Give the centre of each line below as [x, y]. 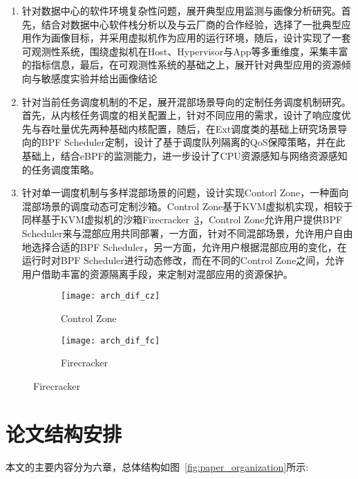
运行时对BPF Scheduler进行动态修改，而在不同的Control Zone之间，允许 [183, 260]
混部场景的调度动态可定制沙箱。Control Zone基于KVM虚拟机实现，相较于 [187, 206]
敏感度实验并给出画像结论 [99, 78]
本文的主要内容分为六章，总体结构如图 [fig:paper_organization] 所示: [157, 466]
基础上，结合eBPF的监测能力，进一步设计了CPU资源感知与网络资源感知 [185, 155]
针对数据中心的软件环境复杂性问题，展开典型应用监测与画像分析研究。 [181, 10]
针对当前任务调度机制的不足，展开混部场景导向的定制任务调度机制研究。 [186, 101]
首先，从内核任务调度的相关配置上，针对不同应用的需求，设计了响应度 [181, 115]
